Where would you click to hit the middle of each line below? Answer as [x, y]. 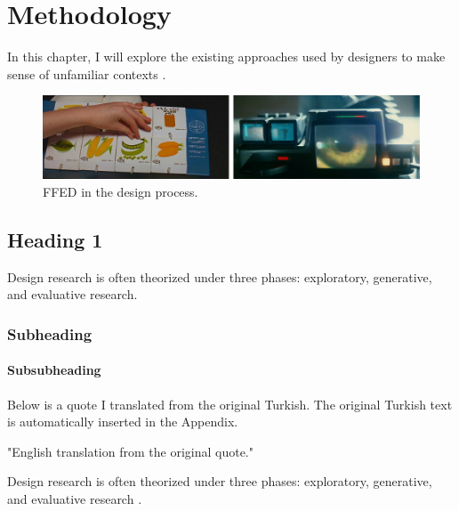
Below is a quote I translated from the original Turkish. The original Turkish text [230, 404]
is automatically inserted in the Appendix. [123, 422]
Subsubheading [54, 370]
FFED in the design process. [121, 191]
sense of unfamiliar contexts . [87, 73]
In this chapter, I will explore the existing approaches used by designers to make [226, 57]
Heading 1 [55, 239]
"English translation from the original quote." [130, 451]
